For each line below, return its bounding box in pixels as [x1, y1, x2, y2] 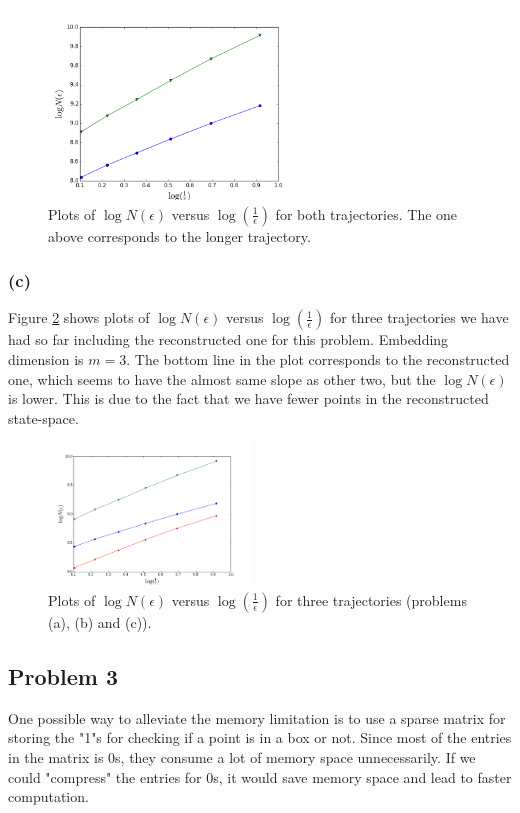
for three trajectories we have [329, 307, 509, 328]
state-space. [8, 407, 79, 428]
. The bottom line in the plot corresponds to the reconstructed [126, 349, 510, 369]
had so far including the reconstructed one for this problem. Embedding [8, 329, 449, 350]
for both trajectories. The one [275, 203, 458, 224]
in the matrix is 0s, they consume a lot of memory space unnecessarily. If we [8, 746, 476, 767]
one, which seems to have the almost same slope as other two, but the [8, 368, 436, 389]
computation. [8, 786, 89, 807]
